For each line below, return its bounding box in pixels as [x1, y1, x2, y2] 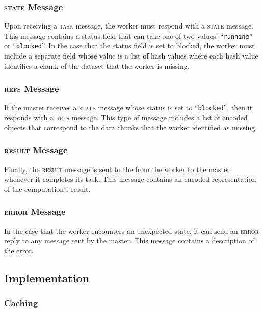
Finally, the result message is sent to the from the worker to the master [4, 163, 230, 174]
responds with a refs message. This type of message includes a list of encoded [4, 112, 248, 123]
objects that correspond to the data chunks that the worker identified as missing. [4, 122, 257, 132]
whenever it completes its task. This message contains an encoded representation [4, 174, 256, 184]
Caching [4, 297, 38, 309]
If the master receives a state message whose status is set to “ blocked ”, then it [4, 102, 253, 112]
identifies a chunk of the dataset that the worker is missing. [4, 60, 190, 71]
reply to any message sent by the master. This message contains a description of [4, 235, 254, 246]
